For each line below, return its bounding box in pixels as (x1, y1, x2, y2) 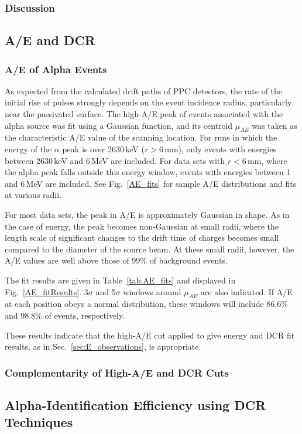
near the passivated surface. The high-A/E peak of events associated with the (5, 108, 283, 120)
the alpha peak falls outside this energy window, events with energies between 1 (5, 166, 291, 178)
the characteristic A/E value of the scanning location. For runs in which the (5, 131, 277, 143)
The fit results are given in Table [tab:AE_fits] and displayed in (5, 274, 236, 286)
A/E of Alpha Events (5, 61, 107, 76)
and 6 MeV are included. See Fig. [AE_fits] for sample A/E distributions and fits (5, 177, 297, 189)
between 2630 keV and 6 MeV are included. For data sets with (5, 154, 225, 166)
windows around (123, 285, 181, 298)
